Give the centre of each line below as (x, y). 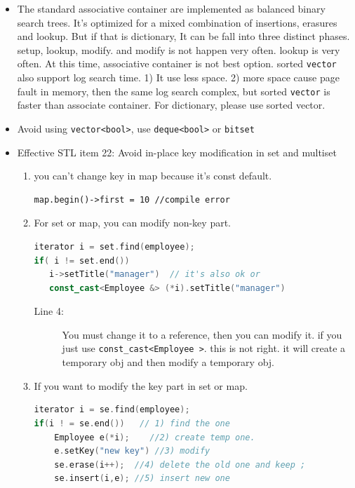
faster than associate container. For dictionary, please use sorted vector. (171, 105)
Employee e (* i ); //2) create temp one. (155, 437)
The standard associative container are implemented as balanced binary (171, 8)
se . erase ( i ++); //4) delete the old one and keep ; (180, 465)
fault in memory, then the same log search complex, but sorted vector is (174, 91)
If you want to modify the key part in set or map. (141, 385)
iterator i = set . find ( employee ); (114, 246)
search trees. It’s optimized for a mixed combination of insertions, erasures (177, 22)
